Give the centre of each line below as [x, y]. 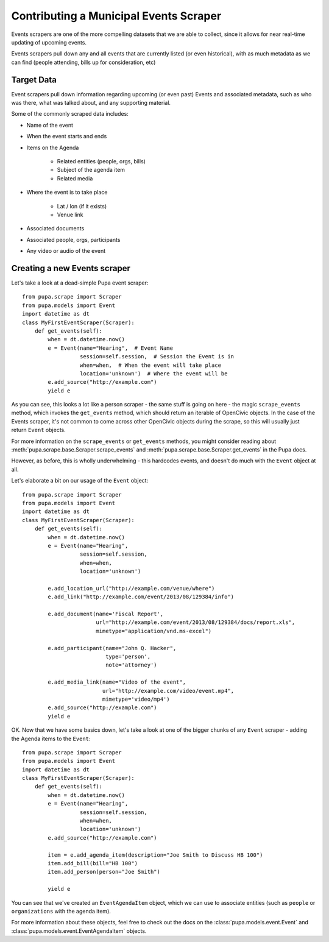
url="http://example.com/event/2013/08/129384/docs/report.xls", [195, 622]
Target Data [34, 80]
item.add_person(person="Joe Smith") [104, 872]
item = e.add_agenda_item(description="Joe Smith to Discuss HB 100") [155, 855]
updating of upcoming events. [49, 42]
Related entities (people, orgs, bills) [101, 161]
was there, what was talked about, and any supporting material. [91, 103]
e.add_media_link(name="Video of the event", [117, 682]
